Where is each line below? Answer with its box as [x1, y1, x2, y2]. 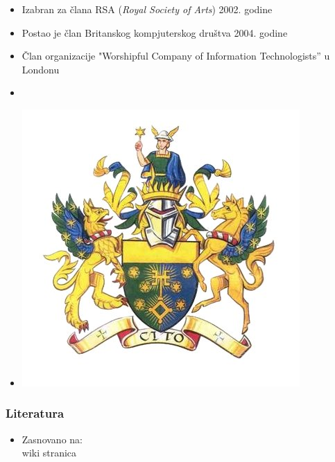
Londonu [22, 62, 60, 76]
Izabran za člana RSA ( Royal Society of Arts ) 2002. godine [22, 2, 273, 16]
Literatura [6, 405, 65, 422]
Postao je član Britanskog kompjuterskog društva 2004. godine [22, 25, 288, 39]
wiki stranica [22, 445, 77, 460]
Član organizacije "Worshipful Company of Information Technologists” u [22, 48, 330, 63]
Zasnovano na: [22, 432, 83, 446]
